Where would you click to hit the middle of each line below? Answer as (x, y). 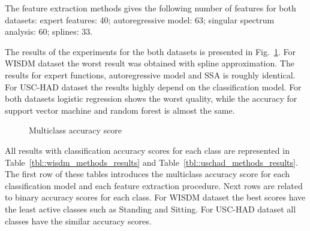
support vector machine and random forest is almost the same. (120, 110)
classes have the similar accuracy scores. (78, 221)
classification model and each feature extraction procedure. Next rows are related (154, 185)
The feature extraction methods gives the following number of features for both (151, 8)
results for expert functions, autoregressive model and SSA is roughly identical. (150, 75)
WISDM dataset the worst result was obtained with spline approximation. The (150, 63)
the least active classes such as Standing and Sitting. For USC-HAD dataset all (151, 209)
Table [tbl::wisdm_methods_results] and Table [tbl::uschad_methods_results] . (151, 162)
